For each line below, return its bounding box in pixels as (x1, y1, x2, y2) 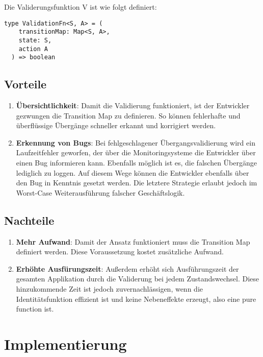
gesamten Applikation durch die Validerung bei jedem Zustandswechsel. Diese (16, 273, 259, 284)
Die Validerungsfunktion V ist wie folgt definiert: (4, 2, 157, 12)
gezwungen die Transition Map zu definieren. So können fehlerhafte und (16, 110, 241, 121)
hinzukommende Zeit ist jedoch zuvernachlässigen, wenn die (16, 283, 203, 294)
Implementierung (4, 333, 127, 354)
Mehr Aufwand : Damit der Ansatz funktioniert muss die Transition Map (16, 236, 250, 247)
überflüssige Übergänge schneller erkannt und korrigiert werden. (16, 120, 216, 131)
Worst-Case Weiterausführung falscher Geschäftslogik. (16, 187, 185, 198)
